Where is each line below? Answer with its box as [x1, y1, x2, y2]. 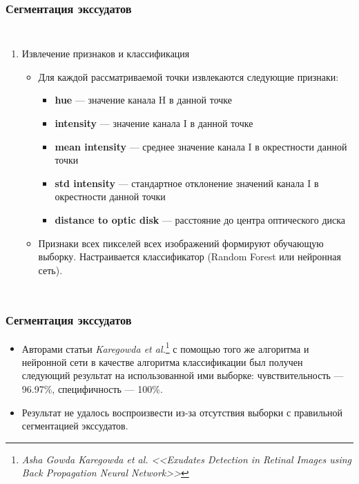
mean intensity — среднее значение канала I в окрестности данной [55, 139, 347, 153]
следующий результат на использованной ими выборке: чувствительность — [21, 368, 344, 383]
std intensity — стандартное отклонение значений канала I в [55, 175, 319, 190]
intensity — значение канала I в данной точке [55, 116, 253, 130]
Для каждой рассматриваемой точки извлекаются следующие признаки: [38, 69, 339, 84]
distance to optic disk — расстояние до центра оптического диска [55, 212, 346, 226]
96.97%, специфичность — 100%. [21, 382, 163, 396]
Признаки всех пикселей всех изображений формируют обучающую [38, 235, 324, 250]
